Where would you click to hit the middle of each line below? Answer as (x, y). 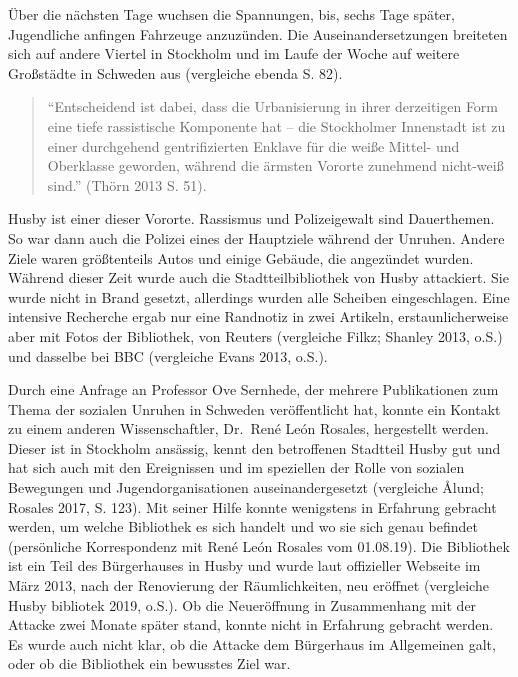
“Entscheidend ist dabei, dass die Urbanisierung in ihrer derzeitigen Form (273, 106)
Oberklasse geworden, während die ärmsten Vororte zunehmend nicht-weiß (275, 165)
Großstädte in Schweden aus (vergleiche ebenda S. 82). (175, 72)
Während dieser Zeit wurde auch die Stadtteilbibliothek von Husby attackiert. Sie (258, 277)
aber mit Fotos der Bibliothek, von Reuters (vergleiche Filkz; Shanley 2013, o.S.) (255, 335)
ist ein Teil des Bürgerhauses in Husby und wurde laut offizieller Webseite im (244, 565)
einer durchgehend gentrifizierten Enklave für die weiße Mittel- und (253, 145)
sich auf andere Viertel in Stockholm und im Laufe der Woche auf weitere (234, 53)
